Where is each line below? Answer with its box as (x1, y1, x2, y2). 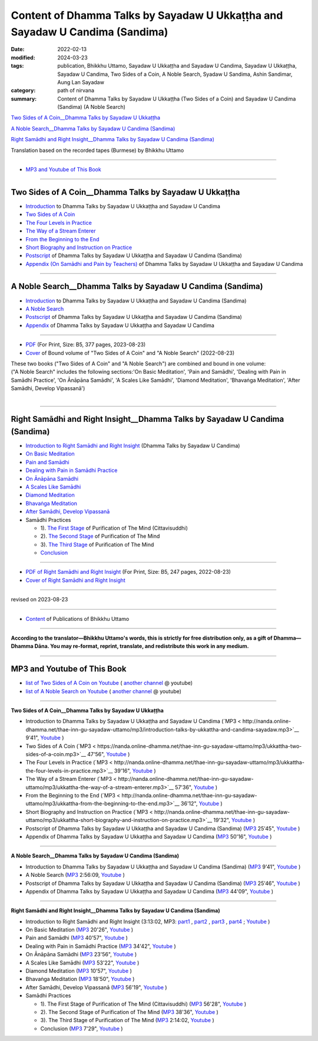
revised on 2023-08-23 (11, 596, 68, 603)
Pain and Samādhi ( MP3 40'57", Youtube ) (25, 934, 128, 942)
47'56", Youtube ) (87, 751, 130, 758)
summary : (11, 95, 37, 102)
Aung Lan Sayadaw (57, 78, 104, 85)
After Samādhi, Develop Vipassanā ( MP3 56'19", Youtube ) (25, 983, 167, 991)
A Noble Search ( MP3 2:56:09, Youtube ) (25, 872, 125, 879)
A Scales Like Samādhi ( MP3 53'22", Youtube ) (25, 959, 140, 966)
